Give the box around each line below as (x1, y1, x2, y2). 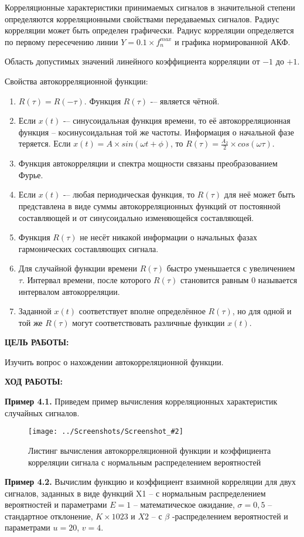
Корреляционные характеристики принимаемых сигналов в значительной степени (5, 1, 295, 13)
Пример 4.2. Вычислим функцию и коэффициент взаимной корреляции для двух (5, 475, 296, 488)
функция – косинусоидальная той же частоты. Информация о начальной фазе (18, 125, 295, 138)
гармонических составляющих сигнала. (18, 242, 159, 254)
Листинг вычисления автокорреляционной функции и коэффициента (28, 444, 271, 456)
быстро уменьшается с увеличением (166, 262, 295, 274)
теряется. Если (18, 137, 71, 149)
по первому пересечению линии (5, 35, 118, 47)
